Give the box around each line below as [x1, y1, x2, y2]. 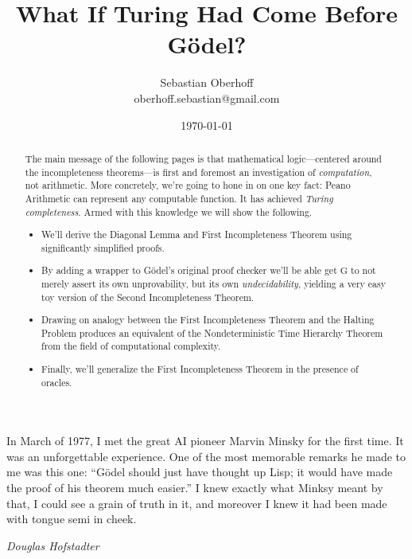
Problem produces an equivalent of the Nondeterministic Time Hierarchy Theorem [41, 326, 383, 339]
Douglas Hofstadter [6, 537, 99, 553]
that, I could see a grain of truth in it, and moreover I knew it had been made [6, 494, 387, 511]
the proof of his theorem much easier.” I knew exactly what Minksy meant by [6, 479, 383, 496]
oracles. [41, 375, 72, 389]
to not [351, 264, 376, 277]
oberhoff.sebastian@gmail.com [134, 89, 280, 106]
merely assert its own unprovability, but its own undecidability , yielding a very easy [41, 276, 386, 290]
